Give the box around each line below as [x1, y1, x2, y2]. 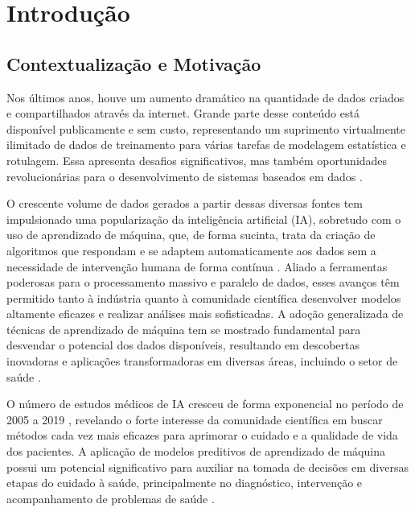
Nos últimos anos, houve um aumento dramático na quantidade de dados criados [6, 89, 405, 105]
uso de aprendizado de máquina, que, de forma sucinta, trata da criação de [6, 226, 376, 243]
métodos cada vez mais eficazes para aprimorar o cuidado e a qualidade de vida [6, 427, 398, 444]
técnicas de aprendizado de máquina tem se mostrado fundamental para [6, 320, 361, 337]
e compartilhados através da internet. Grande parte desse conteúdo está [6, 105, 360, 122]
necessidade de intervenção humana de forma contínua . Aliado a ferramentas [6, 258, 388, 275]
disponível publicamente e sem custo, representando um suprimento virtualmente [6, 120, 405, 137]
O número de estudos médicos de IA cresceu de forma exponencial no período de [6, 395, 404, 412]
